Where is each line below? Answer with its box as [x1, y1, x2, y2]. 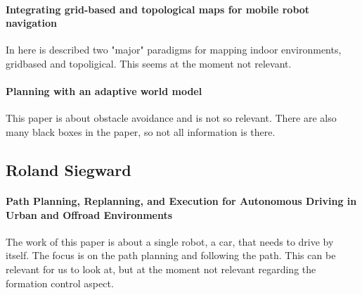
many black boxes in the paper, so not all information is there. [6, 124, 276, 139]
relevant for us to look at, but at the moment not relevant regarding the [6, 261, 316, 276]
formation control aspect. [6, 275, 114, 290]
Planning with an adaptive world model [6, 84, 202, 99]
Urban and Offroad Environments [6, 207, 173, 222]
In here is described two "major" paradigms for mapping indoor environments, [6, 42, 342, 57]
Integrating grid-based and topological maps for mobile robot [6, 1, 310, 16]
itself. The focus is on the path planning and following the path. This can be [6, 248, 336, 263]
